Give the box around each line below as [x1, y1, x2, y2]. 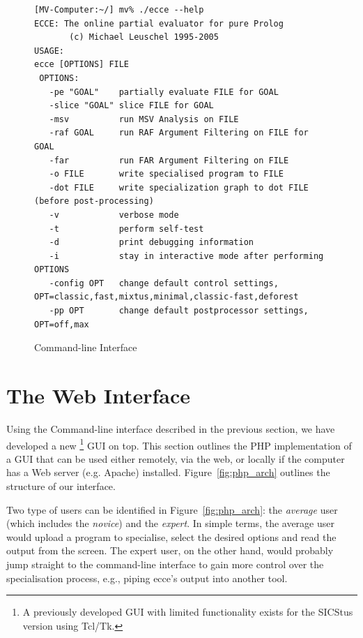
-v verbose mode [49, 209, 179, 220]
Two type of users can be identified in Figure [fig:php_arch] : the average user [6, 502, 338, 517]
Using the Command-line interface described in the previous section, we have [6, 421, 335, 436]
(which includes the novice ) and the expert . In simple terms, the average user [6, 516, 334, 531]
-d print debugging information [49, 237, 254, 248]
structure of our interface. [6, 479, 116, 493]
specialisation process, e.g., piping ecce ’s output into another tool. [6, 570, 288, 585]
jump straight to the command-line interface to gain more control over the [6, 556, 324, 571]
